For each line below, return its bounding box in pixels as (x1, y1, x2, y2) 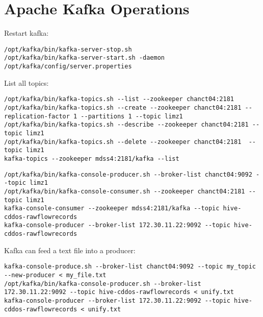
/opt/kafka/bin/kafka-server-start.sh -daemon (4, 54, 165, 62)
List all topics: (4, 77, 49, 88)
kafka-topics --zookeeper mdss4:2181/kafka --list (4, 155, 179, 162)
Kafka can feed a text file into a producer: (4, 245, 136, 255)
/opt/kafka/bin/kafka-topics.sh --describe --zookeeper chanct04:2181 (4, 121, 249, 129)
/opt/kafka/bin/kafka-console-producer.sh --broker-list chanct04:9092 (4, 170, 252, 178)
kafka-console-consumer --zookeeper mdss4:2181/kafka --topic (4, 205, 220, 212)
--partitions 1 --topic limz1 (81, 112, 183, 120)
